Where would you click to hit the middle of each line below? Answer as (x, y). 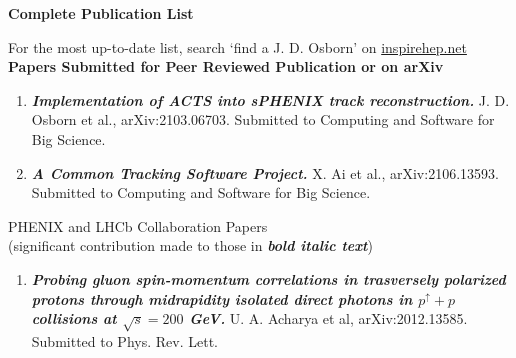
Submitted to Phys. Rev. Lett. (124, 340)
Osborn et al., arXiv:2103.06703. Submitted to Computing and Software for (263, 119)
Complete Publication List (101, 13)
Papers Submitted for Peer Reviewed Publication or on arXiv (226, 66)
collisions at (74, 318)
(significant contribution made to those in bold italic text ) (190, 245)
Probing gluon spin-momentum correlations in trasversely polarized (268, 278)
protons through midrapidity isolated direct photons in (222, 298)
